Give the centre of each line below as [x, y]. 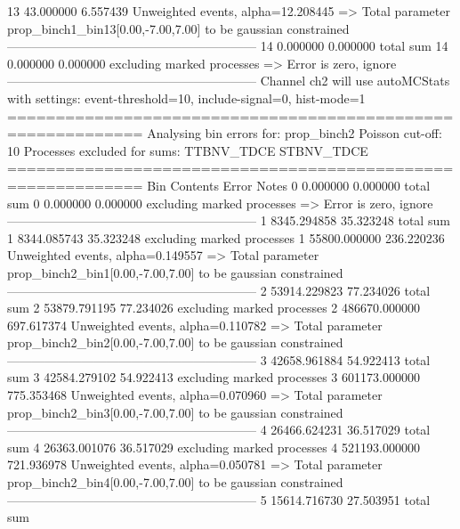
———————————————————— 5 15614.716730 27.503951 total [219, 499]
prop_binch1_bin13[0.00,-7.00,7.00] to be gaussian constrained [178, 28]
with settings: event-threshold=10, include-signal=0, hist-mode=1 [186, 98]
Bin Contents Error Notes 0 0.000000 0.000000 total [289, 185]
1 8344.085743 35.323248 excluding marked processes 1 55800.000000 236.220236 [226, 237]
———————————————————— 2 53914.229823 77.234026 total [219, 290]
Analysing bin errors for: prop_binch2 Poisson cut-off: [295, 133]
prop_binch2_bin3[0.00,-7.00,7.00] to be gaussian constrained [175, 412]
